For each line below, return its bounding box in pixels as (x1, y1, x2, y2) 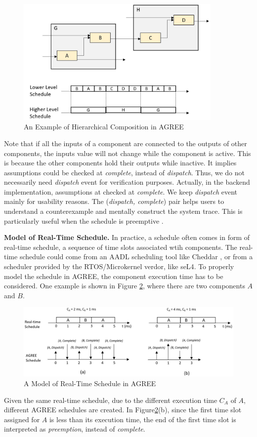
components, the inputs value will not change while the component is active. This (4, 148, 251, 158)
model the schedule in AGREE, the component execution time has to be (4, 271, 223, 281)
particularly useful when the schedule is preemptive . (4, 215, 164, 226)
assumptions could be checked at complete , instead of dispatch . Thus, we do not (4, 167, 245, 177)
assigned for (4, 414, 40, 424)
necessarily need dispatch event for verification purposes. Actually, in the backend (4, 177, 250, 187)
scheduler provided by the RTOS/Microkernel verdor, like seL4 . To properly (4, 261, 234, 272)
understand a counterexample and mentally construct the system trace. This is (4, 206, 243, 216)
